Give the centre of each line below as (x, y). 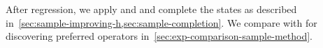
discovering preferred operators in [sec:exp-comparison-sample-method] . (159, 36)
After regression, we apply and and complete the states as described (151, 9)
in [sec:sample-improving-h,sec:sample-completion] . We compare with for (161, 22)
